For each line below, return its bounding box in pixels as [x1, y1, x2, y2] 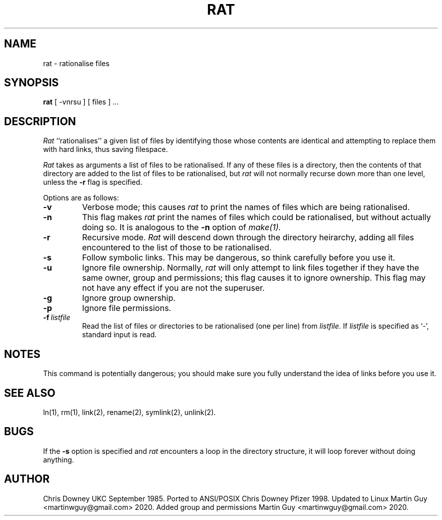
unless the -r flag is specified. [43, 178, 142, 187]
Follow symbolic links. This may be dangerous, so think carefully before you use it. [82, 252, 396, 263]
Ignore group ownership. [82, 293, 176, 303]
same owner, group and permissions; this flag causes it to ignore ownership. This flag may [82, 273, 426, 283]
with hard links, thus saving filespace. [43, 145, 168, 154]
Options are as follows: [43, 193, 119, 202]
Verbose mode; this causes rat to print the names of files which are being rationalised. [82, 202, 410, 213]
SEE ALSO [4, 386, 56, 399]
